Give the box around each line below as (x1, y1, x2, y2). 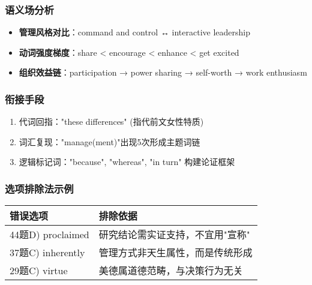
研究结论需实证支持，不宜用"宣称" (98, 227, 250, 242)
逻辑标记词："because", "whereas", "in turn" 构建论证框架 (19, 155, 235, 168)
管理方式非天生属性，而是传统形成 (98, 245, 253, 260)
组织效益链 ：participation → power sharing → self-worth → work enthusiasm (19, 66, 307, 79)
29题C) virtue (10, 263, 68, 278)
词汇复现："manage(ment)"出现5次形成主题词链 (19, 135, 200, 148)
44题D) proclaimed (10, 227, 89, 242)
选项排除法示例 (5, 181, 74, 196)
